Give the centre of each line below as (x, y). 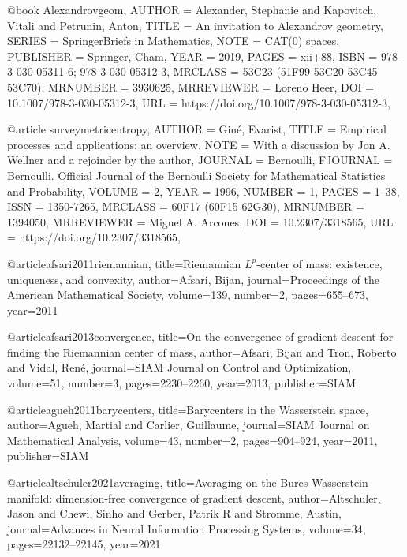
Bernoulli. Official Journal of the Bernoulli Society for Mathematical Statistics (196, 175)
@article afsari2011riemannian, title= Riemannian (124, 263)
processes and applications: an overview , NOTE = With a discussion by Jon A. (199, 144)
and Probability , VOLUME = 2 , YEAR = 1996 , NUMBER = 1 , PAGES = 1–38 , (203, 191)
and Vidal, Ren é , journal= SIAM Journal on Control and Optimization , (179, 367)
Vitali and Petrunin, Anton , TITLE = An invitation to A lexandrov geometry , (195, 25)
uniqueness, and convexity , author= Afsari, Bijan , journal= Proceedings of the (193, 279)
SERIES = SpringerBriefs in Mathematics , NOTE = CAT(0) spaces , (174, 41)
